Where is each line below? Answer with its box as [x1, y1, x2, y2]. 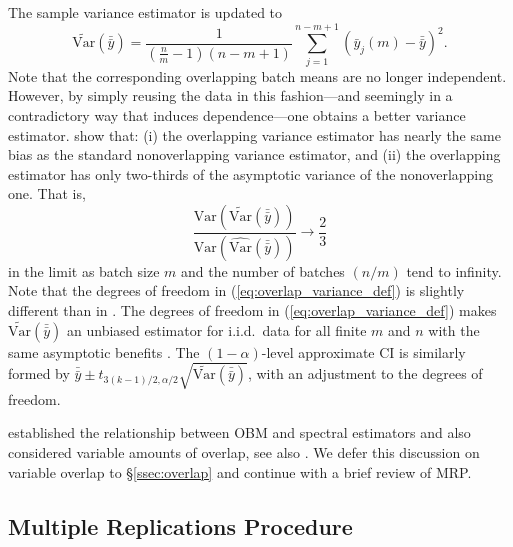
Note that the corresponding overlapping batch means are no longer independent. [8, 65, 507, 86]
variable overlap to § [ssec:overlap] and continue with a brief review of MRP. [8, 461, 472, 482]
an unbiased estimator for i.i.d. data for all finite [67, 319, 367, 340]
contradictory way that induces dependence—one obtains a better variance [8, 104, 466, 125]
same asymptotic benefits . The [8, 341, 200, 362]
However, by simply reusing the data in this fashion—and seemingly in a [8, 85, 453, 106]
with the [428, 319, 480, 340]
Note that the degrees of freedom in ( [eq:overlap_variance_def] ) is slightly [8, 280, 465, 301]
